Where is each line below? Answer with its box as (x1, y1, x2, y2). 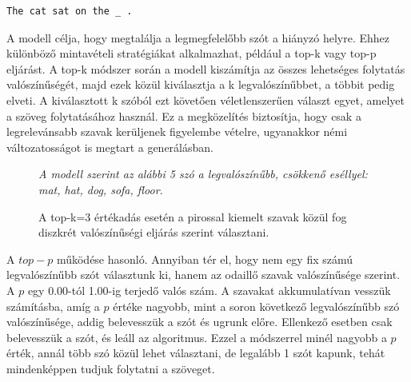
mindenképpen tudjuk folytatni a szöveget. (6, 360, 215, 376)
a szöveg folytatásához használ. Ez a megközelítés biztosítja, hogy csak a (6, 107, 361, 124)
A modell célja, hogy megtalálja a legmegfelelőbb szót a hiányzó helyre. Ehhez (6, 29, 390, 46)
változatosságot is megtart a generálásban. (6, 138, 213, 155)
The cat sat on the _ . (6, 6, 133, 17)
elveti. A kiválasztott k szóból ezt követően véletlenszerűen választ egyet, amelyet (6, 91, 405, 108)
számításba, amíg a (6, 297, 100, 314)
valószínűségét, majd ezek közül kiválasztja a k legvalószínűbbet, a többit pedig (6, 76, 395, 93)
